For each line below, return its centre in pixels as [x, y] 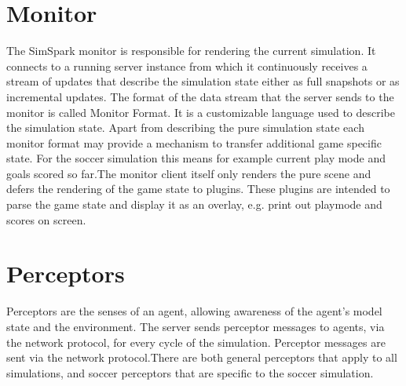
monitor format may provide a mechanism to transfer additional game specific [194, 142]
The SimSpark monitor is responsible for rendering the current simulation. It [191, 51]
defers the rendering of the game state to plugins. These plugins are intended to [198, 189]
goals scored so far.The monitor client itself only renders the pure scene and [189, 173]
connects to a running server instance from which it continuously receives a [187, 66]
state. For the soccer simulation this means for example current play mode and [196, 158]
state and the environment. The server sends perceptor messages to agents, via [196, 326]
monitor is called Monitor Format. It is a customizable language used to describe [201, 112]
